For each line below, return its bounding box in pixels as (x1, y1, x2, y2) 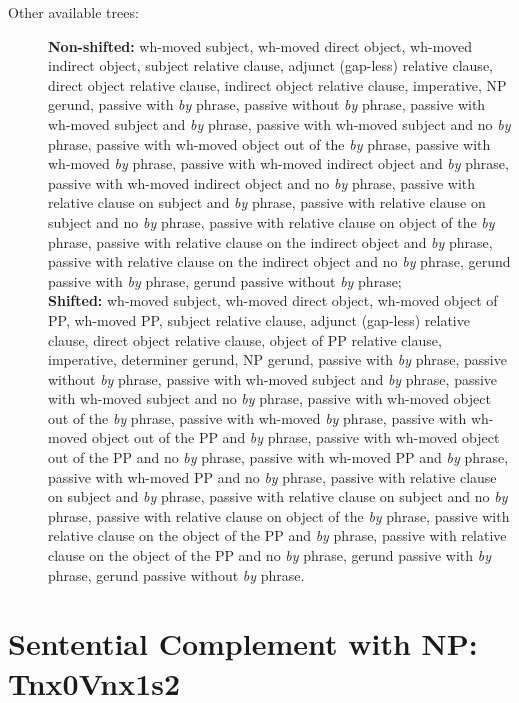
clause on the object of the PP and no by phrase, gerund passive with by (48, 545, 492, 566)
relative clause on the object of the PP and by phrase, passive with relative (48, 525, 507, 546)
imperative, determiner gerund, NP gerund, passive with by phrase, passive (48, 349, 507, 370)
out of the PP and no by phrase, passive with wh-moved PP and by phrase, (48, 447, 509, 468)
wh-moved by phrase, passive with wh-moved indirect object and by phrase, (48, 153, 509, 174)
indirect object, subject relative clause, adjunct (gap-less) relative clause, (48, 55, 493, 76)
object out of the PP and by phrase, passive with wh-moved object (91, 427, 500, 448)
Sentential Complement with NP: (8, 623, 478, 664)
